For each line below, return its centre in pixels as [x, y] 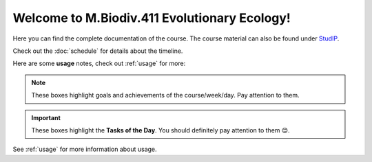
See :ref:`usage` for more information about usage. [85, 149]
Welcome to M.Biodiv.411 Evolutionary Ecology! [152, 18]
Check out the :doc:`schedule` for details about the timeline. [98, 51]
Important [46, 117]
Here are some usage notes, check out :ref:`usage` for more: [99, 63]
